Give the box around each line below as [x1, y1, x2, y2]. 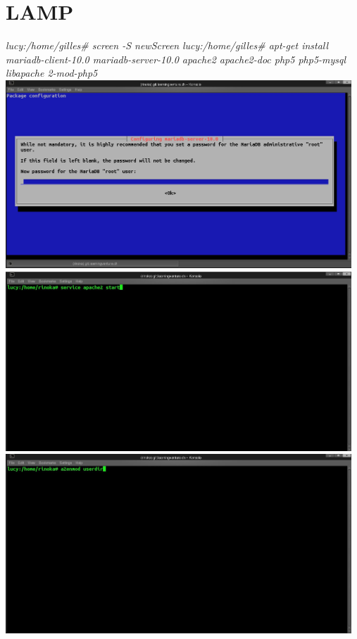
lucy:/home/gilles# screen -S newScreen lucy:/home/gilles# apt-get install [6, 38, 329, 53]
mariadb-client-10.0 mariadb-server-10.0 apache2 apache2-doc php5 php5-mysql [6, 51, 346, 66]
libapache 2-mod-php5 [6, 65, 98, 80]
